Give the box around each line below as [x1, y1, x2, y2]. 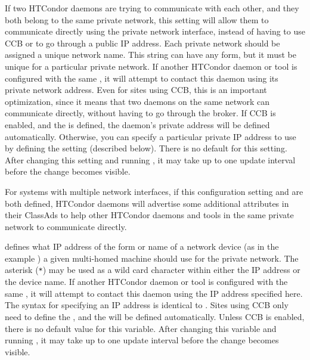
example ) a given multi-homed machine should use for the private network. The [5, 252, 299, 264]
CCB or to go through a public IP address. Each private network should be [5, 36, 280, 49]
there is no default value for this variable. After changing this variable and [5, 322, 277, 334]
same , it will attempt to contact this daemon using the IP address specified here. [5, 287, 303, 299]
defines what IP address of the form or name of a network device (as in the [5, 240, 279, 253]
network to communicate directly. [5, 220, 127, 232]
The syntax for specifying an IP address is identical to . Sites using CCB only [5, 299, 289, 311]
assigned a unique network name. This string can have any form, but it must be [5, 48, 296, 61]
